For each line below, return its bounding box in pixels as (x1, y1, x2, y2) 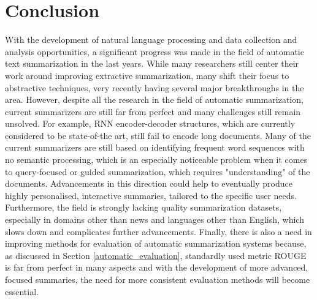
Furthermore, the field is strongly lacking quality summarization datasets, (5, 201, 282, 214)
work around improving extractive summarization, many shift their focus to (5, 69, 289, 81)
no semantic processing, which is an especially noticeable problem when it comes (5, 153, 308, 166)
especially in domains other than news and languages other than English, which (5, 213, 304, 226)
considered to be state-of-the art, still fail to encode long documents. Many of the (5, 129, 311, 141)
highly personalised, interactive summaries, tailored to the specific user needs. (5, 189, 297, 201)
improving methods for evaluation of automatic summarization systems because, (5, 237, 307, 250)
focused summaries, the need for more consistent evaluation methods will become (5, 273, 310, 285)
